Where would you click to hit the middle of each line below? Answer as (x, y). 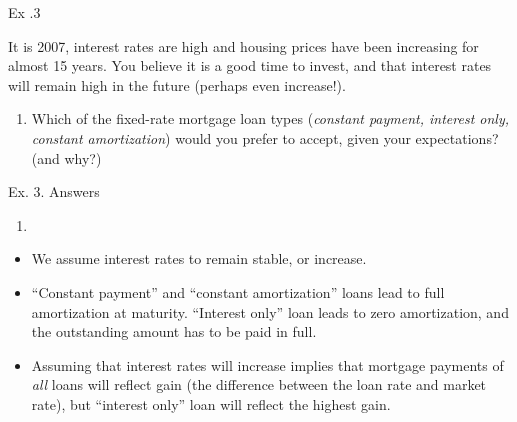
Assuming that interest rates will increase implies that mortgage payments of (267, 364)
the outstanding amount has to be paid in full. (174, 331)
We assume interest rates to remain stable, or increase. (199, 258)
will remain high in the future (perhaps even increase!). (177, 84)
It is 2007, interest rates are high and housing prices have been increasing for (243, 45)
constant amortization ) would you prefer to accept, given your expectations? (265, 137)
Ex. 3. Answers (54, 191)
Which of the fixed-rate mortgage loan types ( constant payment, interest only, (270, 118)
